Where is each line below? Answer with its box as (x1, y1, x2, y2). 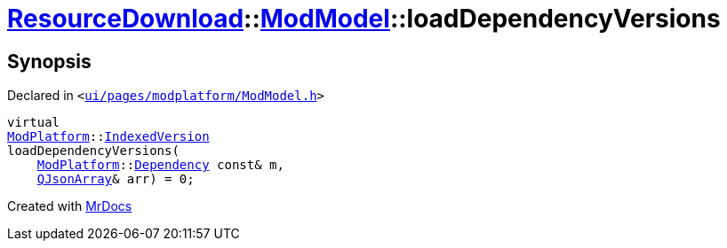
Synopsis (7, 50, 92, 73)
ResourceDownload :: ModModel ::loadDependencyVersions (7, 4, 721, 34)
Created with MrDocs (7, 198, 132, 214)
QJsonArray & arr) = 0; (36, 172, 195, 187)
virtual (7, 115, 60, 130)
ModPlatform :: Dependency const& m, (36, 158, 284, 173)
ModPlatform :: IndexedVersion (7, 129, 210, 144)
